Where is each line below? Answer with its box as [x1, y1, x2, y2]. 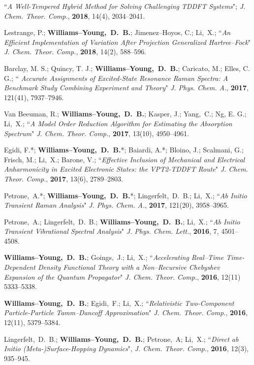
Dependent [4, 262, 35, 272]
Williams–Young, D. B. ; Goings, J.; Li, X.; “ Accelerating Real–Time [4, 252, 224, 262]
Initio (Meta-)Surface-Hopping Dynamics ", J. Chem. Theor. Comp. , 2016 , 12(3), [4, 343, 249, 354]
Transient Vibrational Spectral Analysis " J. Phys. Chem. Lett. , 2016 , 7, [4, 226, 219, 236]
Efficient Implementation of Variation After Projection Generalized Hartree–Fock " [4, 36, 251, 47]
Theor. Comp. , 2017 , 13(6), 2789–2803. [4, 173, 124, 183]
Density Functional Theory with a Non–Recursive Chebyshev [37, 262, 220, 272]
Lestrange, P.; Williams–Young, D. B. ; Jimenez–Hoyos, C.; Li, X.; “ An [4, 27, 231, 37]
